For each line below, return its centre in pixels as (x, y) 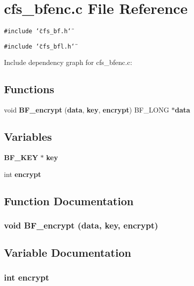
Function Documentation (69, 200)
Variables (28, 137)
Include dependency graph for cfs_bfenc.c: (68, 62)
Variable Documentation (68, 253)
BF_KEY (21, 157)
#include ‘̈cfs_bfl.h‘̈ (39, 46)
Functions (29, 89)
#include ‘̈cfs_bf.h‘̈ (38, 31)
